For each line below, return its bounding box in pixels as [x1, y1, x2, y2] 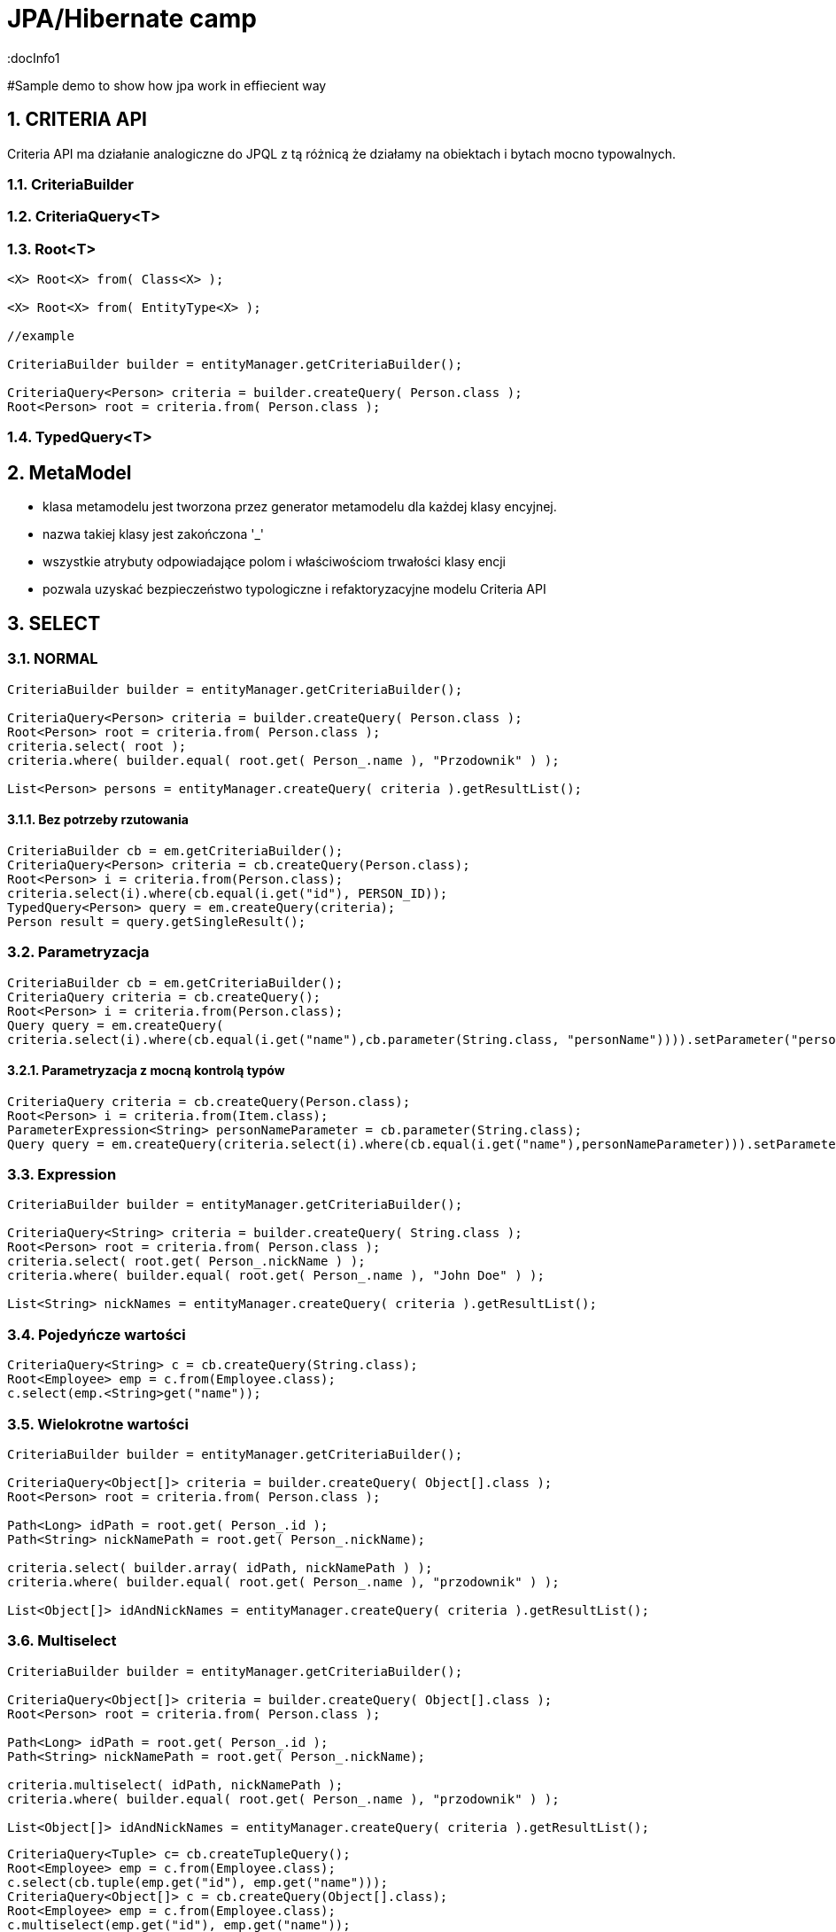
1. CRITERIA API [7, 108, 147, 131]
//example [7, 329, 74, 344]
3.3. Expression [7, 1165, 117, 1184]
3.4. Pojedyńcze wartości [7, 1325, 186, 1344]
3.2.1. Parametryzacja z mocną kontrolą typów [7, 1063, 285, 1079]
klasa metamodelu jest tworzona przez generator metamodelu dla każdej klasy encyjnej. [43, 499, 557, 515]
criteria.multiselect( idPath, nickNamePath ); [7, 1777, 344, 1792]
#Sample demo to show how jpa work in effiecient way [7, 77, 327, 93]
